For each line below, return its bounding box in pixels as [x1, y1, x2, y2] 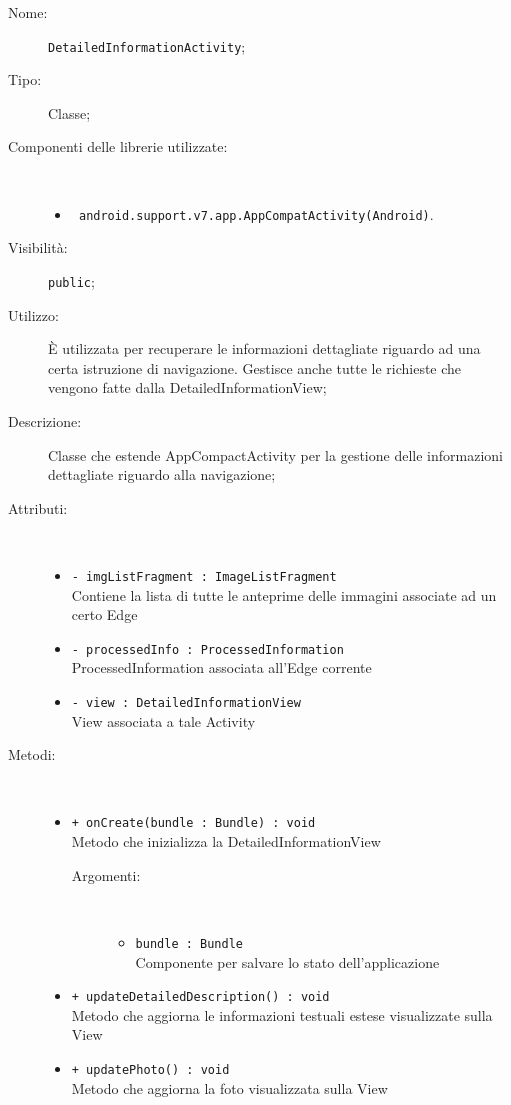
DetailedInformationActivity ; [48, 35, 246, 56]
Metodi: [8, 744, 56, 765]
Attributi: [8, 497, 68, 518]
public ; [48, 270, 95, 291]
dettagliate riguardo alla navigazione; [48, 464, 276, 485]
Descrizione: [8, 410, 82, 431]
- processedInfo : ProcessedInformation [71, 642, 344, 657]
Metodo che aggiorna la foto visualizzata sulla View [71, 1077, 388, 1098]
